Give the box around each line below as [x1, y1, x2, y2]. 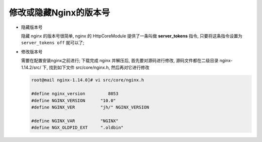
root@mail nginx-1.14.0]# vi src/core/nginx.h [31, 78, 144, 83]
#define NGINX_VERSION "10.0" [31, 97, 116, 103]
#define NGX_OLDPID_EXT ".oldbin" [31, 125, 124, 130]
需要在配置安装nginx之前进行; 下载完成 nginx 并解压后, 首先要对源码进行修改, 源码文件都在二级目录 [21, 58, 219, 63]
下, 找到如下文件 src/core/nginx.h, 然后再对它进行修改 [42, 64, 150, 70]
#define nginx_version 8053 [31, 91, 119, 96]
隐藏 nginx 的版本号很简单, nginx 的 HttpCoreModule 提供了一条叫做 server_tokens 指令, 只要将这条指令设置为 [21, 33, 243, 39]
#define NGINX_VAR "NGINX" [31, 118, 119, 124]
